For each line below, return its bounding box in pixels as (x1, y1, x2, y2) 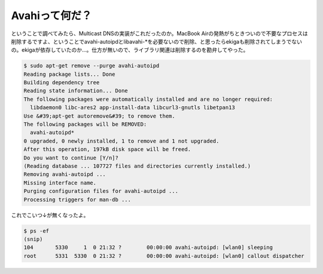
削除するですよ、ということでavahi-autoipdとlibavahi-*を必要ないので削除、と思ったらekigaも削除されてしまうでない (11, 38, 302, 45)
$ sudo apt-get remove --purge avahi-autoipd (23, 63, 160, 69)
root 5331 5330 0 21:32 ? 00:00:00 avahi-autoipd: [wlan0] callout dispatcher (23, 253, 304, 259)
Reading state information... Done (23, 87, 128, 94)
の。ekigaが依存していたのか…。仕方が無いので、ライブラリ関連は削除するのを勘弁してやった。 (11, 47, 249, 54)
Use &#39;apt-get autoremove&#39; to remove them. (23, 112, 176, 119)
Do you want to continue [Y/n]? (23, 154, 119, 161)
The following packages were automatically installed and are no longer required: (23, 96, 273, 103)
